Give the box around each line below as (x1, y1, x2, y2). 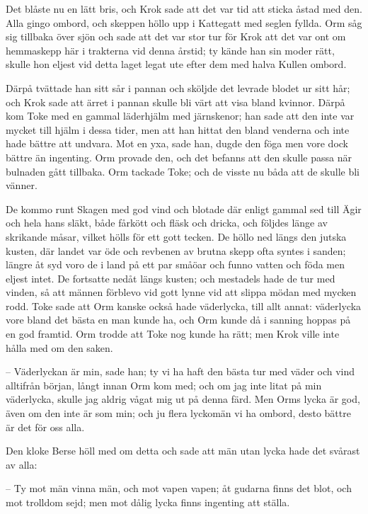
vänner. (6, 178, 38, 193)
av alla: (6, 457, 38, 472)
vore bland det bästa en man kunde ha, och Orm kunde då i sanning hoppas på (6, 312, 351, 327)
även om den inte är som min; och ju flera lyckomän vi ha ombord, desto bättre (6, 406, 351, 421)
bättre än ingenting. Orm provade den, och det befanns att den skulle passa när (6, 149, 352, 164)
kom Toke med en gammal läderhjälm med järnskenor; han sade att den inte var (6, 108, 355, 123)
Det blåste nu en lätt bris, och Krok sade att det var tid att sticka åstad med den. (6, 1, 362, 16)
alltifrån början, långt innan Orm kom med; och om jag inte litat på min (6, 377, 322, 392)
